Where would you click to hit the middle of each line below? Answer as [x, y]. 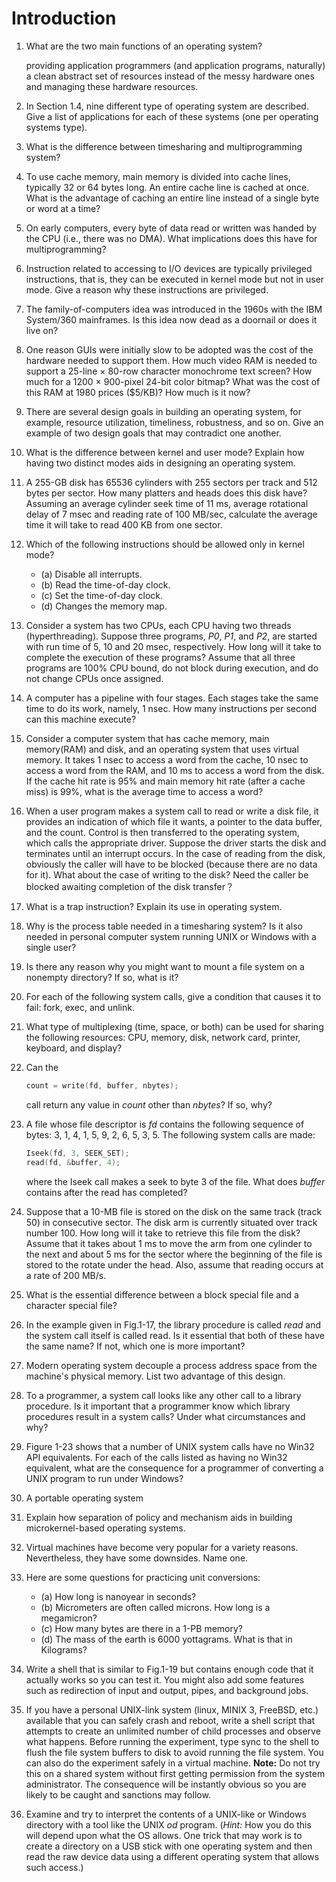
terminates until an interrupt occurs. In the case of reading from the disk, [175, 853]
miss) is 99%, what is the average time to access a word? [144, 791]
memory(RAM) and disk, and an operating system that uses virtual [162, 749]
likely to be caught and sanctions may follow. [118, 1794]
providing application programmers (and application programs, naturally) [175, 65]
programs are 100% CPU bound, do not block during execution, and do [172, 668]
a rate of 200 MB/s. [66, 1275]
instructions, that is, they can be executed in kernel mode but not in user [175, 279]
